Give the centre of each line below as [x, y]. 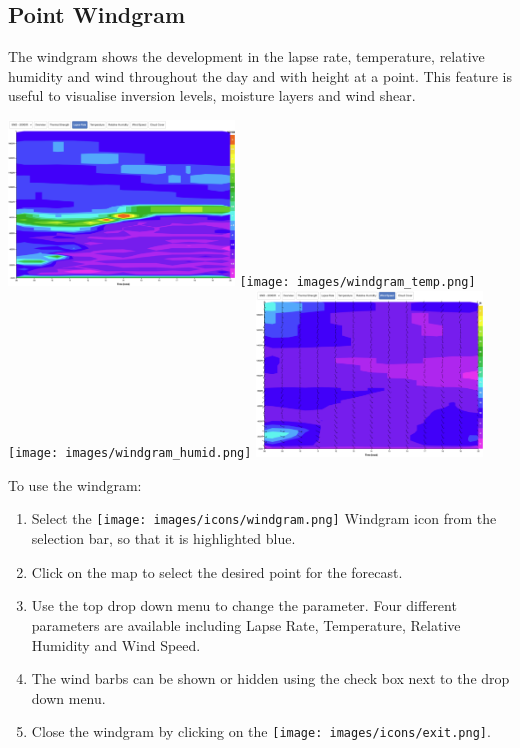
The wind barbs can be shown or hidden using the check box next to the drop [270, 678]
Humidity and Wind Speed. [116, 644]
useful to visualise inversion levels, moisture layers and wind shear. [212, 95]
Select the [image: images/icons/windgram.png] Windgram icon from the [264, 518]
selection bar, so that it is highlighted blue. [163, 538]
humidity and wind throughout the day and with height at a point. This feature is [260, 75]
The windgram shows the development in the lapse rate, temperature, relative [246, 56]
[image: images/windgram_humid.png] [130, 453]
